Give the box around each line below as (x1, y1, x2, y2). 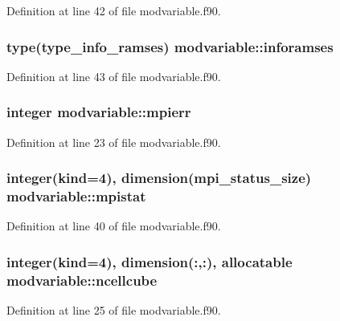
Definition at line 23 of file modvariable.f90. (6, 133, 221, 150)
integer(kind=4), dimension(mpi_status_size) (6, 168, 312, 188)
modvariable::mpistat (6, 186, 146, 206)
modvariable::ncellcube (6, 270, 158, 290)
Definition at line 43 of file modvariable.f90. (6, 67, 221, 84)
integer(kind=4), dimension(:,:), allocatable (6, 251, 293, 271)
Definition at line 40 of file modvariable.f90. (6, 217, 221, 234)
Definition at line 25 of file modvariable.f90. (6, 302, 221, 319)
